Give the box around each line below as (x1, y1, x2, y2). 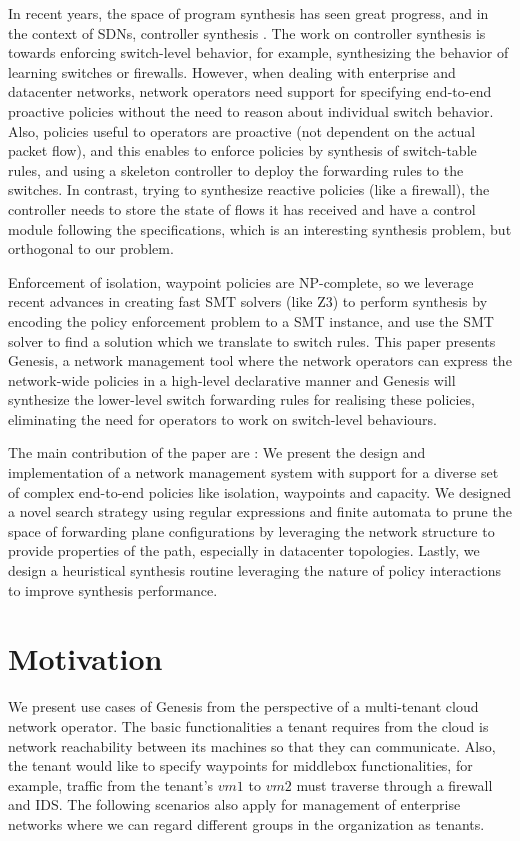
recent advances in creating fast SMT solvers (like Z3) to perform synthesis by (8, 291, 488, 312)
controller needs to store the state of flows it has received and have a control (8, 198, 476, 219)
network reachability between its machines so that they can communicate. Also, (8, 735, 496, 756)
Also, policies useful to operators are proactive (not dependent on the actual (8, 120, 476, 141)
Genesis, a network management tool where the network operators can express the (8, 350, 512, 371)
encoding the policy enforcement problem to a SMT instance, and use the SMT (8, 310, 494, 331)
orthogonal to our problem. (8, 238, 174, 259)
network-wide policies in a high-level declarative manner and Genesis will (8, 369, 456, 390)
